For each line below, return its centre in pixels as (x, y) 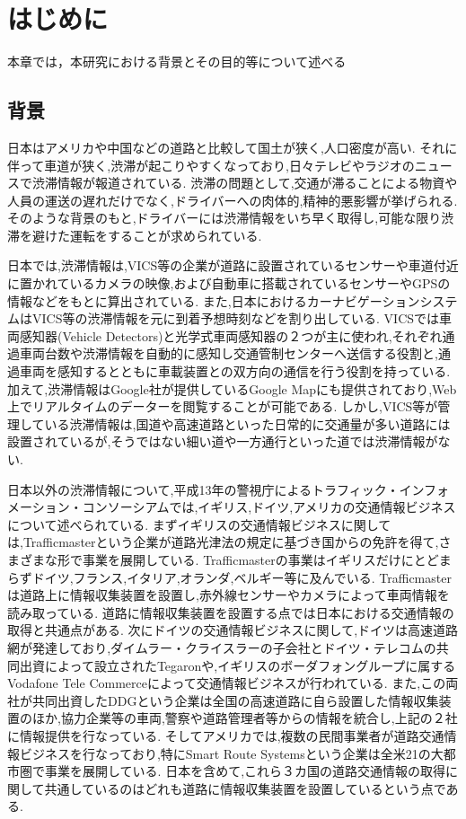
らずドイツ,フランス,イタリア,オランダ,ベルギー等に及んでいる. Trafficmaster (229, 577)
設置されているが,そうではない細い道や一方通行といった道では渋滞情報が (223, 441)
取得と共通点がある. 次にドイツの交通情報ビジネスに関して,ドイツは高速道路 (233, 630)
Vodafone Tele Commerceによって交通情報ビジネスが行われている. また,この (227, 683)
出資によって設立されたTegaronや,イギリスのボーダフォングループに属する (237, 665)
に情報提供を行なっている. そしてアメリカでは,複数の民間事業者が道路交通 (226, 735)
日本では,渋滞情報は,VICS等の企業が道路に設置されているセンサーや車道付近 (233, 265)
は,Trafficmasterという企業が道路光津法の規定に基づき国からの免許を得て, (223, 542)
